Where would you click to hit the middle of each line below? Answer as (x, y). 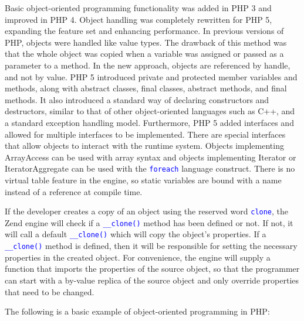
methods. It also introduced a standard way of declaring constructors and (137, 99)
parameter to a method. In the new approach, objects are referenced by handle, (148, 65)
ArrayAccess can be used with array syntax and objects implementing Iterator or (151, 157)
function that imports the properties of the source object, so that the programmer (152, 269)
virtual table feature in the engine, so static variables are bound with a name (143, 180)
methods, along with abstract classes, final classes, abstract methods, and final (146, 88)
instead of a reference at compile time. (74, 191)
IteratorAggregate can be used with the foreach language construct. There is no (150, 168)
